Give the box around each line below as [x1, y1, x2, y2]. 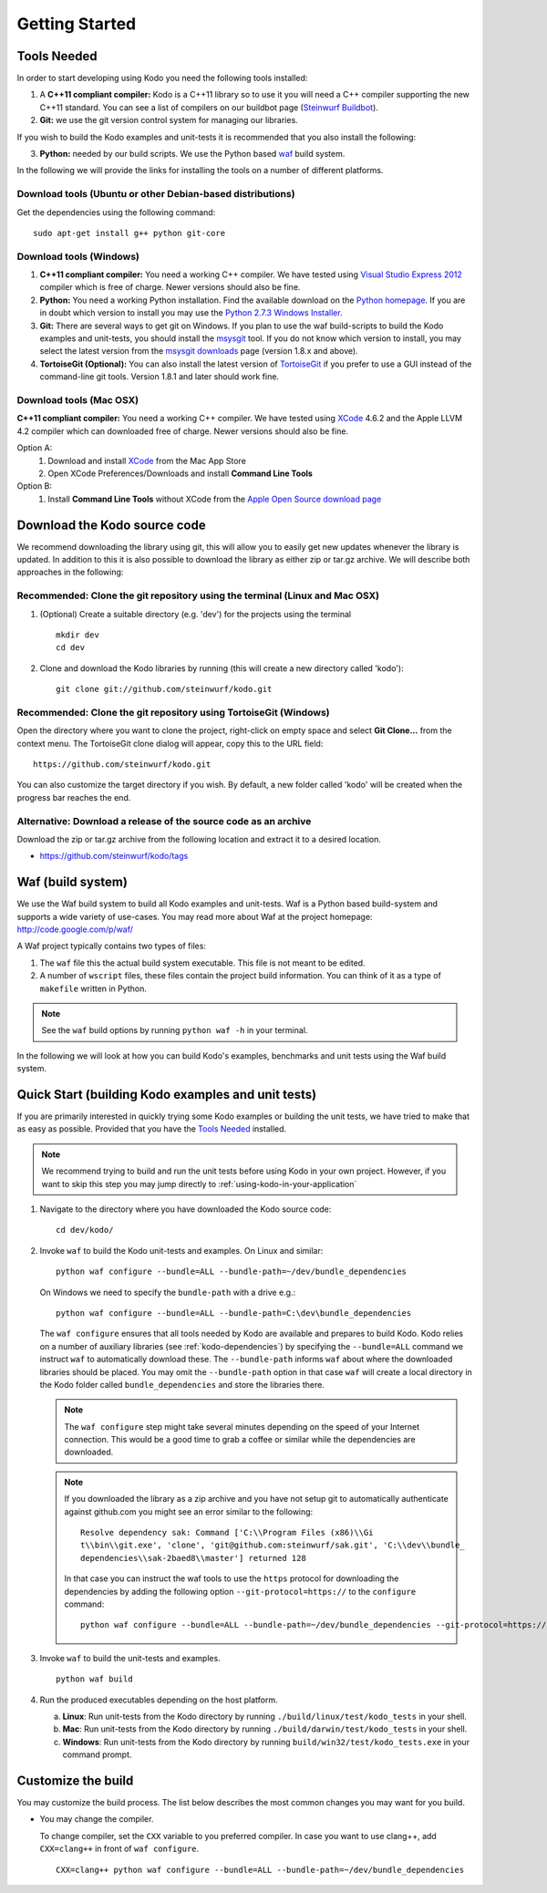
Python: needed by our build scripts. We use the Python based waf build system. [39, 149, 346, 160]
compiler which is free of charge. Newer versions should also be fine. [39, 282, 301, 293]
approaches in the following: [16, 566, 124, 578]
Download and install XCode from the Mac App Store [47, 455, 246, 466]
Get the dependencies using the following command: [16, 206, 216, 218]
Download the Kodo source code [16, 517, 206, 533]
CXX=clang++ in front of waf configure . [39, 1843, 200, 1855]
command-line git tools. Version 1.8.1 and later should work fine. [39, 371, 280, 382]
